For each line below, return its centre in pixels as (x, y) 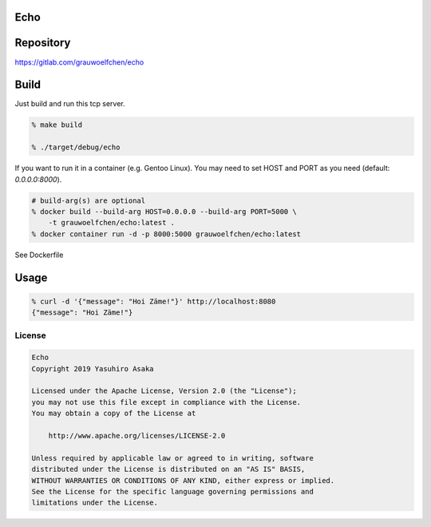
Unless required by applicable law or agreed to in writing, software (173, 458)
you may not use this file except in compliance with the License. (166, 402)
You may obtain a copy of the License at (114, 414)
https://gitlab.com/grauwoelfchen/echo (79, 62)
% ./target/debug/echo (76, 147)
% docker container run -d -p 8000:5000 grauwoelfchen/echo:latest (166, 234)
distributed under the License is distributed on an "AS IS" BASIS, (168, 470)
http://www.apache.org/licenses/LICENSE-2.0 (137, 436)
